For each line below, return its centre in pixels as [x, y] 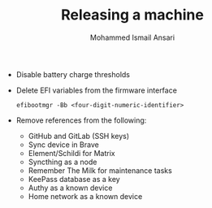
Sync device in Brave [63, 145]
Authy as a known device [70, 188]
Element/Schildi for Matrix [71, 153]
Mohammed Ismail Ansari [132, 37]
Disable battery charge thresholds [73, 74]
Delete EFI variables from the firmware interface [96, 90]
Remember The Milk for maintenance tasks [100, 170]
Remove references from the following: [81, 120]
